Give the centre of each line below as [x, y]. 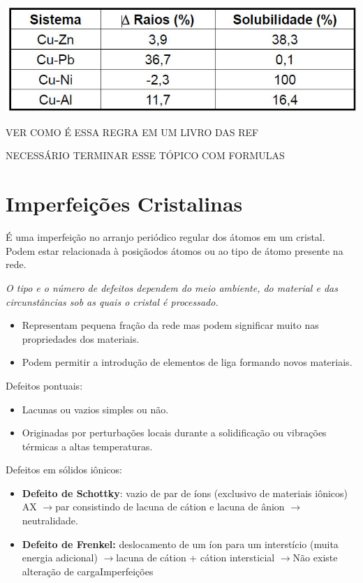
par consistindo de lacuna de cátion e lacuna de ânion [170, 507]
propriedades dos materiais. [81, 338]
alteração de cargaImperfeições [88, 571]
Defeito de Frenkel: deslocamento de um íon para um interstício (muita [180, 544]
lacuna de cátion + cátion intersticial [195, 558]
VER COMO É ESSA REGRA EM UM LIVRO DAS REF [132, 132]
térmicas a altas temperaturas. [87, 446]
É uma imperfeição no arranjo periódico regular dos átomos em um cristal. [165, 237]
